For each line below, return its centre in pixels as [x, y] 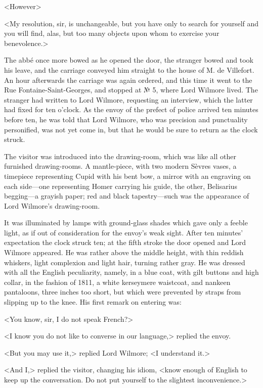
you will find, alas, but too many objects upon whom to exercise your [112, 33]
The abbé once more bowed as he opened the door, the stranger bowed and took [129, 60]
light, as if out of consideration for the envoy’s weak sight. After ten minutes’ [124, 232]
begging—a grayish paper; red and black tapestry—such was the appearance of [127, 196]
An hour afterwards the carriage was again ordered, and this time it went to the [128, 80]
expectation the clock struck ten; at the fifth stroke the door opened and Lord [125, 242]
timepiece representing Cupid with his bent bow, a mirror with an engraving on [127, 176]
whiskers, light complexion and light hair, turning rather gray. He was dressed [125, 262]
